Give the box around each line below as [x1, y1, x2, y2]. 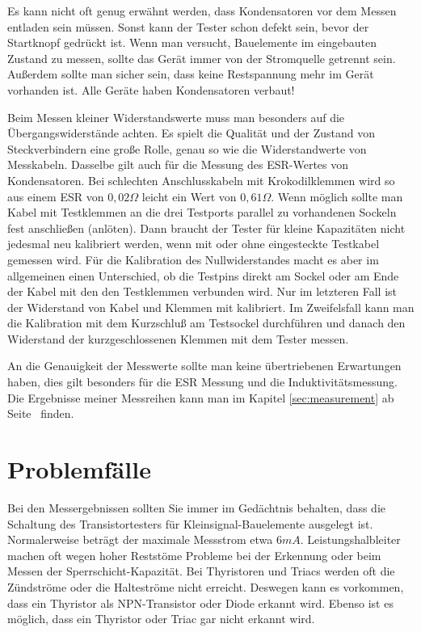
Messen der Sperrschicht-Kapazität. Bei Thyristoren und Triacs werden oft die [7, 562, 395, 579]
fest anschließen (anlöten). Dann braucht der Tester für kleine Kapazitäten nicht [7, 219, 406, 236]
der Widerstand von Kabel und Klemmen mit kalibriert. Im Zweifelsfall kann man [7, 298, 415, 315]
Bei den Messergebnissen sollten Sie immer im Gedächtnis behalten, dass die [7, 499, 385, 516]
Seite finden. [7, 405, 74, 422]
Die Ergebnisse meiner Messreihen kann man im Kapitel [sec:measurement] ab [7, 389, 394, 406]
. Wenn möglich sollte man [271, 187, 403, 204]
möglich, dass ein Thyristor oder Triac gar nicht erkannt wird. [7, 610, 315, 627]
